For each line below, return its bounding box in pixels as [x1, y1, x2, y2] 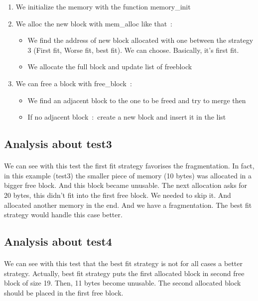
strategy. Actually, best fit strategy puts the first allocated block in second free [4, 268, 245, 278]
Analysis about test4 [4, 234, 112, 249]
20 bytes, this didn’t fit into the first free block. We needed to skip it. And [4, 189, 231, 200]
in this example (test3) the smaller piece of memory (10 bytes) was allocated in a [4, 170, 252, 180]
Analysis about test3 [4, 136, 112, 151]
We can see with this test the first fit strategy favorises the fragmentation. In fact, [4, 160, 255, 171]
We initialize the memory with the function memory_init [15, 1, 191, 11]
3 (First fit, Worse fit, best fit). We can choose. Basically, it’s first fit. [27, 44, 239, 55]
